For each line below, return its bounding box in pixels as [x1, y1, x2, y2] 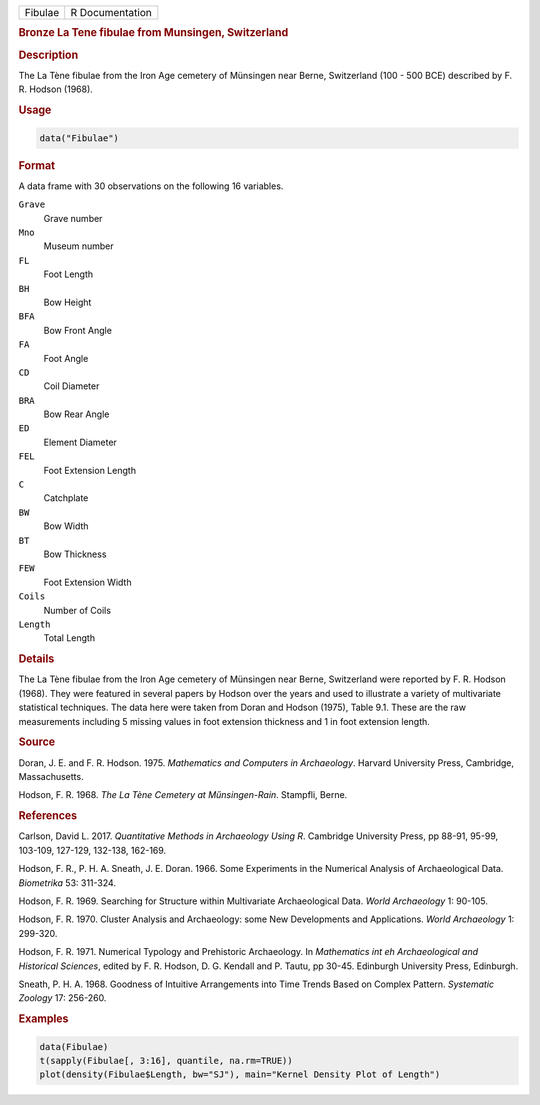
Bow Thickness [43, 548, 107, 560]
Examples [18, 1012, 69, 1026]
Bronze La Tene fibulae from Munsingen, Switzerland [18, 26, 289, 40]
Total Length [43, 632, 95, 644]
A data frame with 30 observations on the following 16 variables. [18, 180, 284, 192]
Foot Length [43, 268, 94, 280]
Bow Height [43, 296, 92, 308]
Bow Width [43, 520, 89, 532]
